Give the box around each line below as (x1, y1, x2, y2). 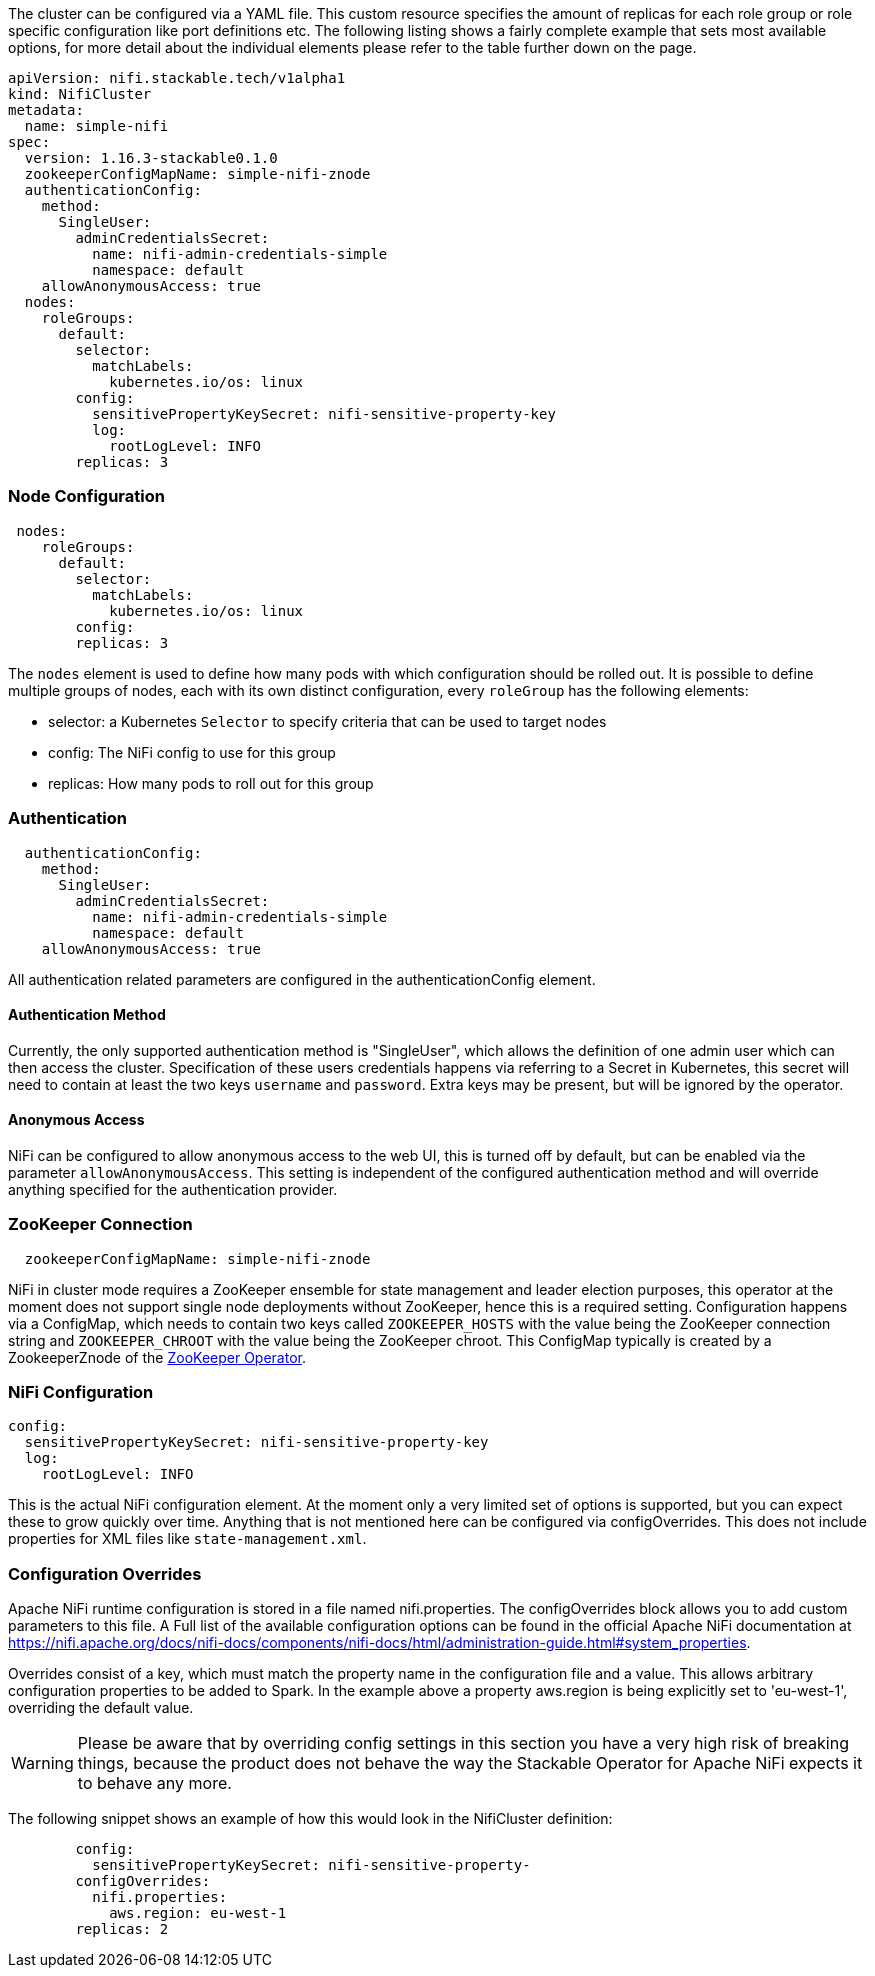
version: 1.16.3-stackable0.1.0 (24, 150, 278, 166)
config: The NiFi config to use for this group (48, 743, 336, 761)
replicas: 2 (75, 1921, 169, 1938)
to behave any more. (77, 1773, 232, 1794)
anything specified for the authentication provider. (8, 1180, 338, 1198)
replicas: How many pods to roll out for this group (48, 774, 374, 792)
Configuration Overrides (8, 1563, 202, 1584)
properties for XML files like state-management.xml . (8, 1530, 367, 1548)
